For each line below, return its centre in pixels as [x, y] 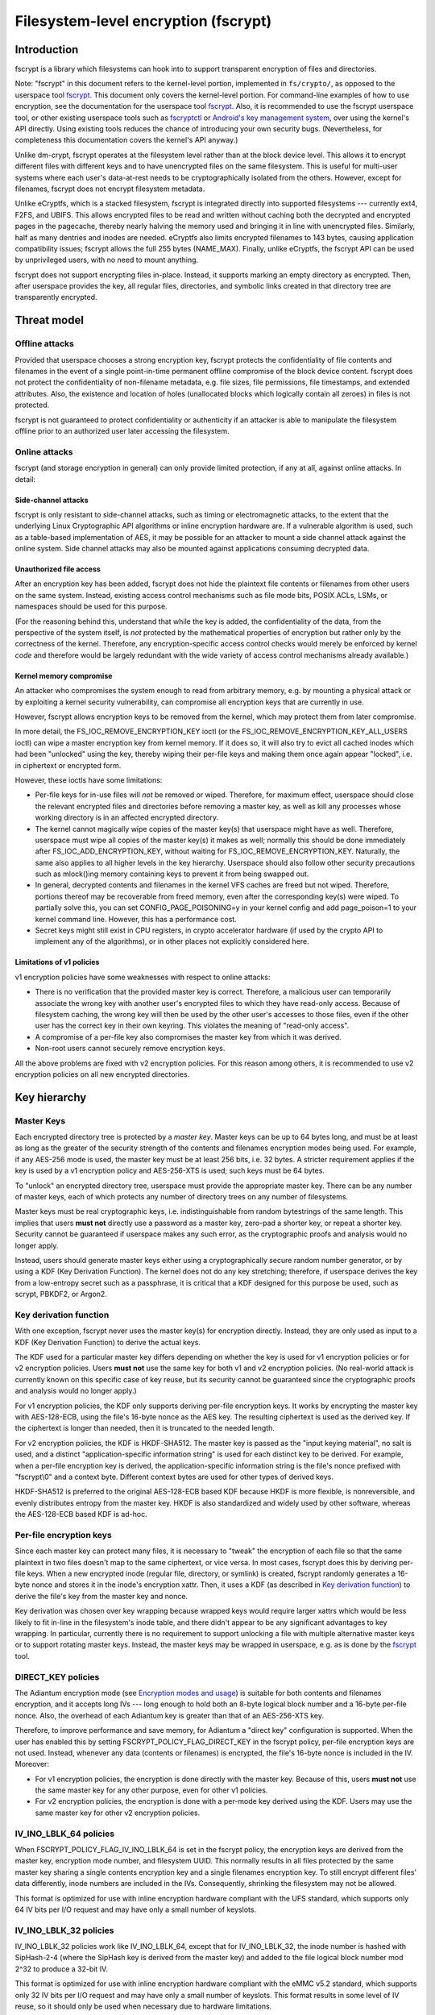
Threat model [50, 320]
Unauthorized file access [58, 569]
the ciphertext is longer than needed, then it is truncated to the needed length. [145, 1428]
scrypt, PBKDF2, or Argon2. [61, 1294]
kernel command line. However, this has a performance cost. [136, 919]
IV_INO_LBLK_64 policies [65, 1834]
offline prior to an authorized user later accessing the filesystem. [122, 430]
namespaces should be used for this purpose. [91, 607]
